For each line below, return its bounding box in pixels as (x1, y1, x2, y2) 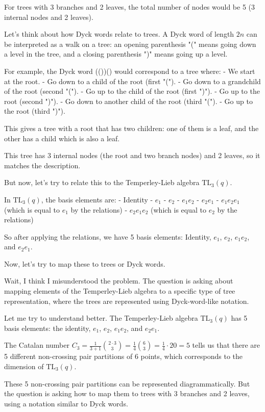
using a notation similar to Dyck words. (4, 398, 128, 408)
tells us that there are (192, 340, 260, 350)
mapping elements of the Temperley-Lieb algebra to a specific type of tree (4, 286, 235, 296)
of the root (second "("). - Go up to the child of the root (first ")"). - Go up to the (4, 86, 260, 96)
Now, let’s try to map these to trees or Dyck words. (4, 258, 165, 269)
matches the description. (4, 160, 81, 170)
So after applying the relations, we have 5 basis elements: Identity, (4, 231, 211, 242)
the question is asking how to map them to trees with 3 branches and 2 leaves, (4, 388, 250, 399)
